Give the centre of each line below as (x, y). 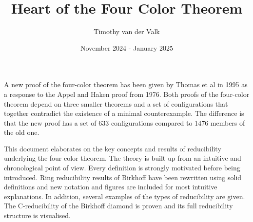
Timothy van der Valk (127, 31)
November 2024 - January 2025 (127, 47)
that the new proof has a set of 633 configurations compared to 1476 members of (125, 122)
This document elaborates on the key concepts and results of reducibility (113, 148)
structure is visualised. (37, 215)
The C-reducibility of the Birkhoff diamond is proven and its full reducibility (118, 206)
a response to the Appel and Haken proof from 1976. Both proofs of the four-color (127, 94)
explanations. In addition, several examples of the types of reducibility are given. (125, 196)
